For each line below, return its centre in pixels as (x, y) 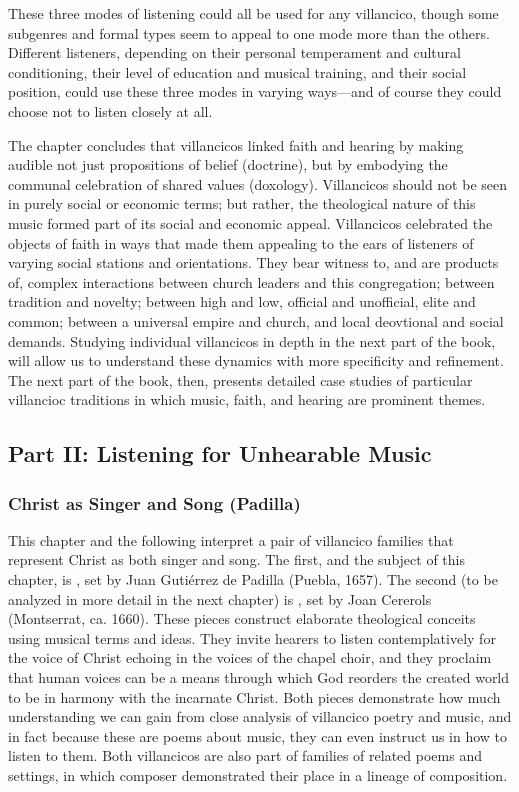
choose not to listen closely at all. (110, 110)
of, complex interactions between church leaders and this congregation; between (251, 281)
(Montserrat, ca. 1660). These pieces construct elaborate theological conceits (242, 618)
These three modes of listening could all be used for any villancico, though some (253, 13)
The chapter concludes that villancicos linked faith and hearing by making (236, 144)
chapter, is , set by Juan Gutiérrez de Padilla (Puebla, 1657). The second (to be (253, 579)
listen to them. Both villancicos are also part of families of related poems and (245, 755)
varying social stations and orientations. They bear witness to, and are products (253, 262)
